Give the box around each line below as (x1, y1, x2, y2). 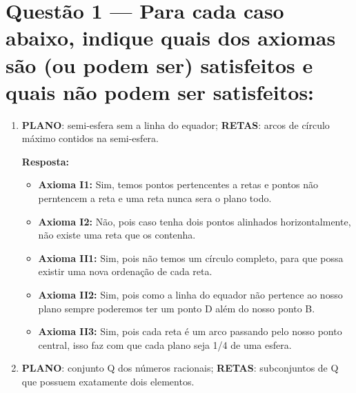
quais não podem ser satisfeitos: (6, 77, 315, 105)
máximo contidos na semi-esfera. (21, 131, 159, 145)
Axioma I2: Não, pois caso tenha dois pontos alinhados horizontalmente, (38, 214, 351, 228)
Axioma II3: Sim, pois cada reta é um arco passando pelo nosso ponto (38, 324, 342, 339)
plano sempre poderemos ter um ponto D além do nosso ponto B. (38, 301, 315, 315)
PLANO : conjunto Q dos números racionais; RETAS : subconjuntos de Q (21, 361, 339, 375)
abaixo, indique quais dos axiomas (6, 23, 336, 52)
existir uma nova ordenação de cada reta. (38, 264, 212, 279)
